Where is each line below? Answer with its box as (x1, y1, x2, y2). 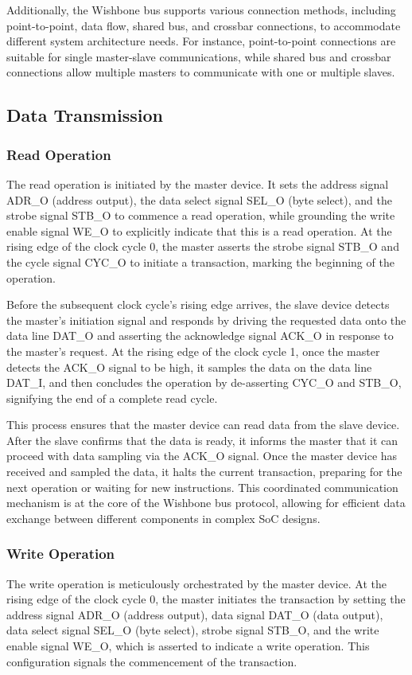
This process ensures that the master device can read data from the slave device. (6, 416, 400, 433)
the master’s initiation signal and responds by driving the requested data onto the (6, 311, 406, 328)
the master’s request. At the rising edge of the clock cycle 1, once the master (6, 342, 380, 359)
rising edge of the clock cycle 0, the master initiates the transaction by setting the (6, 591, 406, 607)
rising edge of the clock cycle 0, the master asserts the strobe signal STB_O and (6, 238, 399, 255)
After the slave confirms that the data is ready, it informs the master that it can (6, 431, 398, 448)
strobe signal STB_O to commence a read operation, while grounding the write (6, 207, 395, 224)
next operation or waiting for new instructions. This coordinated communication (6, 478, 398, 495)
